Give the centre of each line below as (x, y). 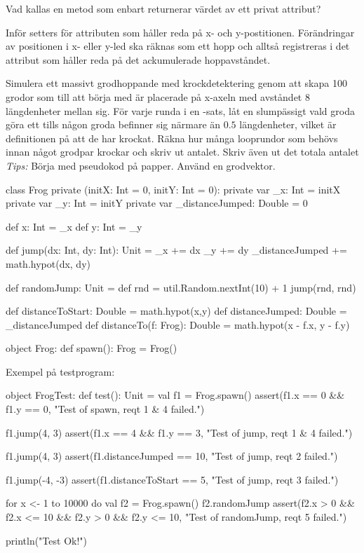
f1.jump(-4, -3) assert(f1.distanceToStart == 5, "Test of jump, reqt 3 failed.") (172, 479)
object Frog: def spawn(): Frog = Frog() (92, 348)
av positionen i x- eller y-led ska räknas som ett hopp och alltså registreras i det (178, 46)
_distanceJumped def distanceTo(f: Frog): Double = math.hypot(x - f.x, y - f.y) (178, 324)
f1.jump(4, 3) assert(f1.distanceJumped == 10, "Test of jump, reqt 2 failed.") (172, 456)
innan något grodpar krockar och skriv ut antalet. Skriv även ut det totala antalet (182, 152)
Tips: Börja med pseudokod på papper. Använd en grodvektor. (141, 165)
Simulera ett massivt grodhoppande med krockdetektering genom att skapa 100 (176, 83)
